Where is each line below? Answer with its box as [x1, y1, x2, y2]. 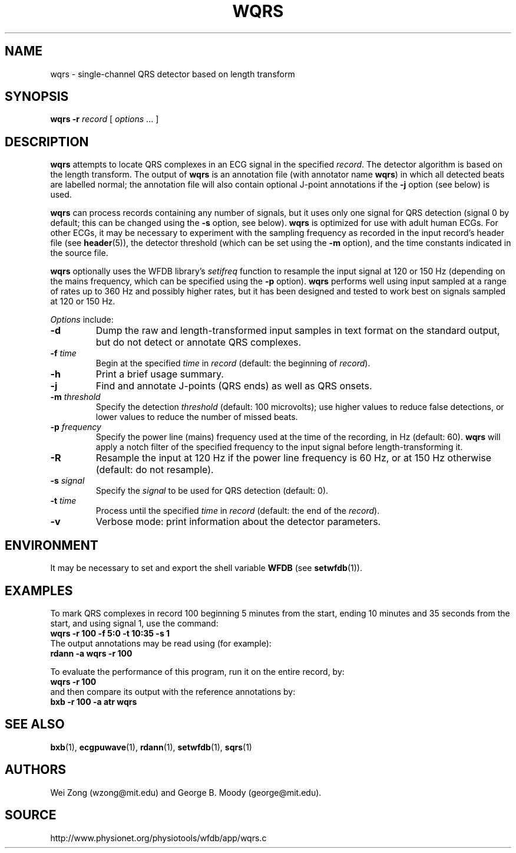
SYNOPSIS [5, 89, 69, 104]
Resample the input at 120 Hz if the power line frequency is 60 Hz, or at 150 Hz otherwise [95, 452, 492, 464]
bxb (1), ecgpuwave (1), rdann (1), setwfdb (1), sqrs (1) [50, 742, 252, 752]
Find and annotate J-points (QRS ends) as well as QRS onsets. [95, 380, 372, 392]
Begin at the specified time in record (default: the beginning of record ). [95, 358, 371, 369]
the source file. [50, 248, 108, 258]
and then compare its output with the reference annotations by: [50, 686, 296, 697]
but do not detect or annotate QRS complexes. [95, 336, 302, 349]
